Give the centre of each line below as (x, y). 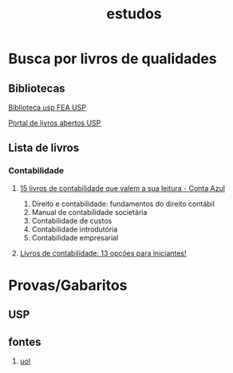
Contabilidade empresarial (75, 237)
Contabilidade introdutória (75, 229)
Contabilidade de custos (72, 220)
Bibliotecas (37, 88)
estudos (134, 14)
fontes (25, 341)
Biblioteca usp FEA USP (47, 107)
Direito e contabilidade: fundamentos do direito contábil (123, 204)
